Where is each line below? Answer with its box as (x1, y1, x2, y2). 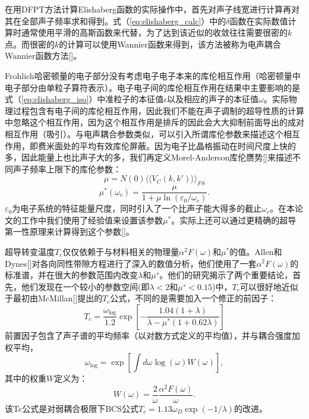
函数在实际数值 (229, 14, 288, 27)
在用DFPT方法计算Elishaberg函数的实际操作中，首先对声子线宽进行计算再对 (5, 3, 299, 15)
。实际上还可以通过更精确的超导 (171, 213, 297, 226)
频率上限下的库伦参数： (29, 162, 121, 175)
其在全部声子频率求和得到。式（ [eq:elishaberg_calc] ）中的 (5, 14, 226, 27)
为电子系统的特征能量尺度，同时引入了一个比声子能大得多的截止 (12, 202, 262, 215)
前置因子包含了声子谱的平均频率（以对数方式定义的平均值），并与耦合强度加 (5, 329, 300, 341)
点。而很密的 (5, 37, 55, 50)
